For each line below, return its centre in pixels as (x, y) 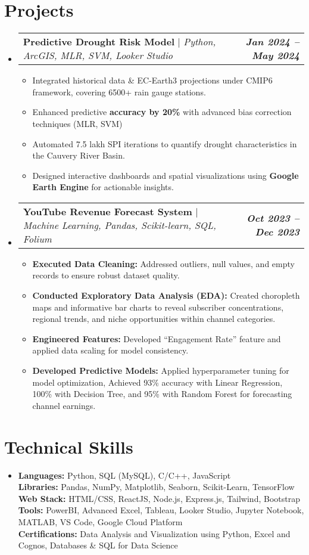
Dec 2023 (277, 232)
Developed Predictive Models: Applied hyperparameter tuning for (161, 370)
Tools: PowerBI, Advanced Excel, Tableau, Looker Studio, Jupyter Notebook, (161, 510)
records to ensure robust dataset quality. (106, 275)
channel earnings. (64, 405)
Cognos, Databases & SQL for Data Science (98, 545)
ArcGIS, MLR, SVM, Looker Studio (98, 55)
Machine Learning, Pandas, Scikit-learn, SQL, (119, 225)
